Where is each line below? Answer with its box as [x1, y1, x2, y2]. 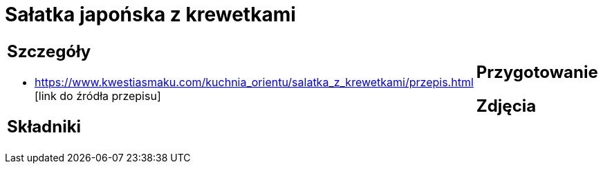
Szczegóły [7, 41, 91, 61]
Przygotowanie [476, 61, 598, 82]
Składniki [7, 116, 82, 137]
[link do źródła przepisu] [35, 88, 161, 103]
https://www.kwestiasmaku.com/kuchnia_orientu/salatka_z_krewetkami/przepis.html [35, 74, 474, 89]
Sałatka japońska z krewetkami [5, 3, 296, 26]
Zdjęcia [476, 95, 537, 116]
